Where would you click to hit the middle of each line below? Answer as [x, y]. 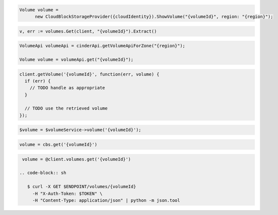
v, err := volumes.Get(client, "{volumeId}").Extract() [88, 31]
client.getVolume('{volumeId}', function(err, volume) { [89, 74]
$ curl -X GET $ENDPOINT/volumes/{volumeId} [82, 187]
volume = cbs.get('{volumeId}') [58, 145]
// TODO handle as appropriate [67, 88]
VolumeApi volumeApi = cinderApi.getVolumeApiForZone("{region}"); [102, 46]
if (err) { [38, 81]
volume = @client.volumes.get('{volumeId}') [77, 159]
